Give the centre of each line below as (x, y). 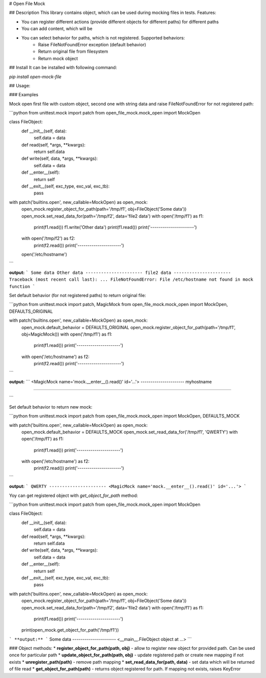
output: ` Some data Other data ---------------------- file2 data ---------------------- (120, 272)
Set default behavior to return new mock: (51, 407)
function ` (22, 286)
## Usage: (20, 85)
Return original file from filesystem (73, 51)
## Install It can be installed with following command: (63, 68)
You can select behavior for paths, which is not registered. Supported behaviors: (103, 38)
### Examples (24, 95)
